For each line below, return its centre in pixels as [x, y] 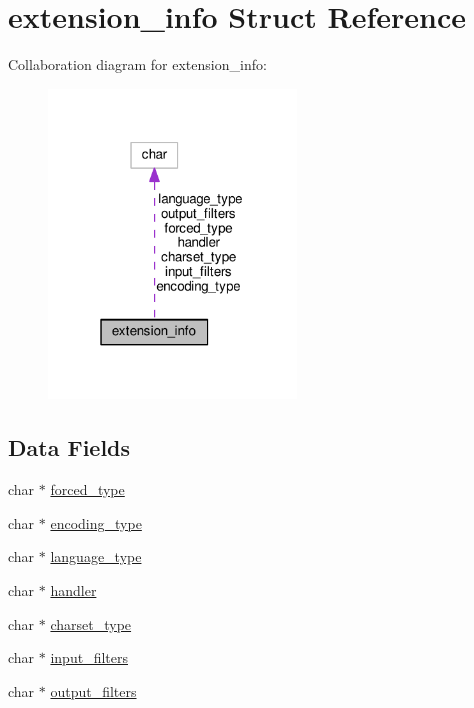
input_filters [89, 657]
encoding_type [96, 522]
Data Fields [69, 447]
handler [73, 589]
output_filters [93, 690]
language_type [96, 556]
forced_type [87, 489]
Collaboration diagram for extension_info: [137, 64]
